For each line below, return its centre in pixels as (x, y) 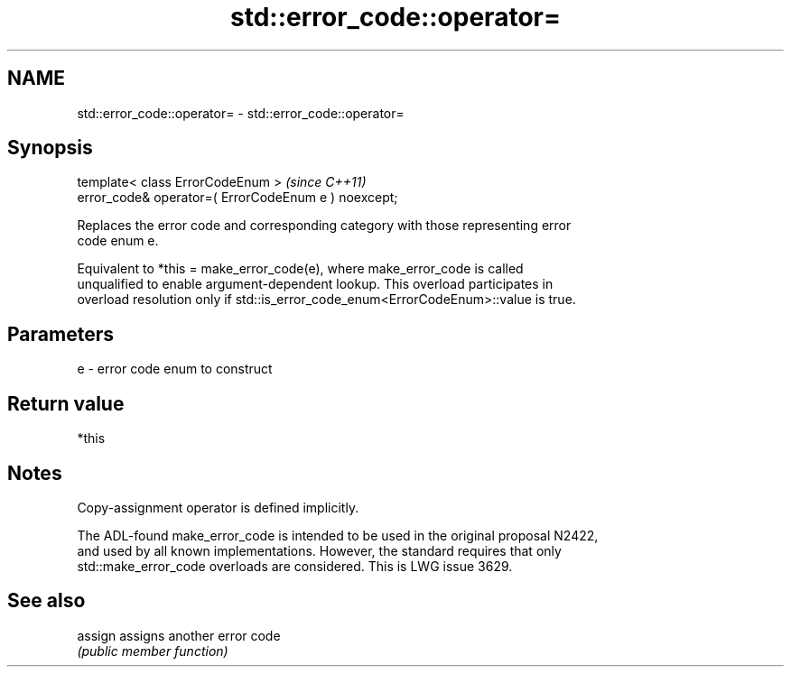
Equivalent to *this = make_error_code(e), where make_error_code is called (300, 269)
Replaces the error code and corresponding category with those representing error (324, 226)
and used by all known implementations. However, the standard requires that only (319, 550)
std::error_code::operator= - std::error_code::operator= (241, 113)
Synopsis (50, 148)
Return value (66, 403)
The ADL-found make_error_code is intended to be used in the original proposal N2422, (338, 535)
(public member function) (153, 651)
